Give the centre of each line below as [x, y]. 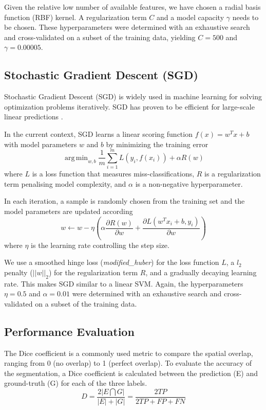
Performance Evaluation [69, 331]
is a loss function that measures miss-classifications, [113, 174]
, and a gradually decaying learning [201, 272]
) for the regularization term [93, 272]
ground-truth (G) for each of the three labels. [76, 383]
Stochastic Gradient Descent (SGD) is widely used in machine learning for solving [133, 96]
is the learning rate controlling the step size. [100, 245]
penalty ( [18, 272]
